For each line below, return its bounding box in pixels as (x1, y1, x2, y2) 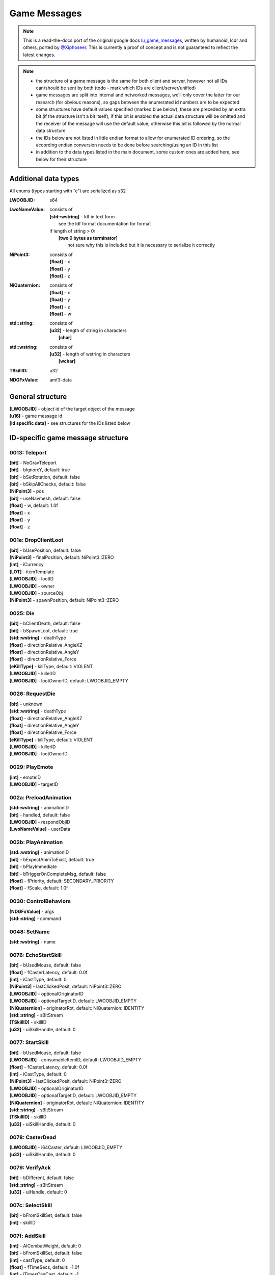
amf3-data (49, 377, 72, 383)
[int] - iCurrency (9, 562, 44, 568)
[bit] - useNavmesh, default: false (9, 495, 81, 501)
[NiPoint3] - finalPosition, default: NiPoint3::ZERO (9, 554, 114, 560)
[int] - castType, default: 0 (9, 1257, 65, 1263)
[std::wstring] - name (9, 939, 56, 945)
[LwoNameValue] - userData (9, 826, 71, 832)
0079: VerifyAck (9, 1164, 51, 1171)
